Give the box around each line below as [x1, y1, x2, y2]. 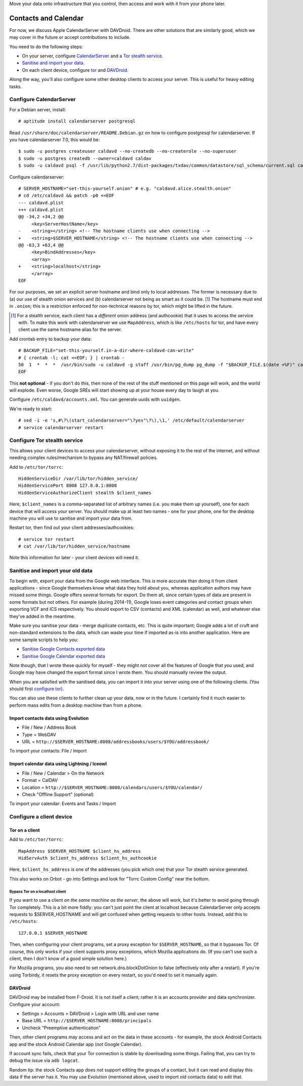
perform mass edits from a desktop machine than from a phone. [9, 702, 143, 708]
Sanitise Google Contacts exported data [22, 646, 106, 652]
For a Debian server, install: [9, 106, 66, 112]
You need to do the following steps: [9, 44, 83, 50]
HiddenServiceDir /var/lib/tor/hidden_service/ [18, 476, 138, 481]
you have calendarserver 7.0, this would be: [9, 137, 100, 143]
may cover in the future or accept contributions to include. [9, 34, 131, 40]
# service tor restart [18, 536, 75, 542]
